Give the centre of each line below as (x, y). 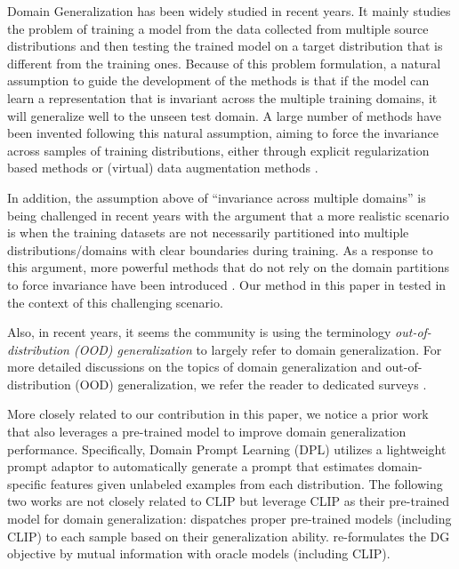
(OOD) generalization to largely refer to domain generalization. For (258, 349)
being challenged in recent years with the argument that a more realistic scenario (228, 215)
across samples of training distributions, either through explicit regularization (218, 150)
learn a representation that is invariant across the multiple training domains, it (222, 97)
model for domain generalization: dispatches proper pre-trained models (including (229, 519)
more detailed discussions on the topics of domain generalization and (194, 367)
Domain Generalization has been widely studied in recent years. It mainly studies (229, 11)
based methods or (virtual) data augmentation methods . (163, 168)
